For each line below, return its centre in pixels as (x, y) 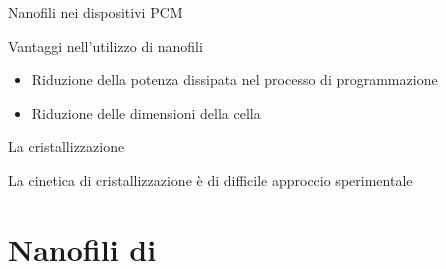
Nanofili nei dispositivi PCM (95, 12)
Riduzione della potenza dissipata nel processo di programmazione (234, 79)
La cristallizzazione (66, 146)
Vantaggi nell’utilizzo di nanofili (105, 45)
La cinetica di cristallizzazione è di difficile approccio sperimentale (210, 179)
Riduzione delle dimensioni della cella (146, 112)
